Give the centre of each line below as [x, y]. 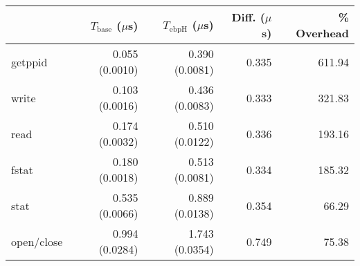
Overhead [322, 33]
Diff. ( [248, 17]
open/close [37, 241]
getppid [29, 61]
